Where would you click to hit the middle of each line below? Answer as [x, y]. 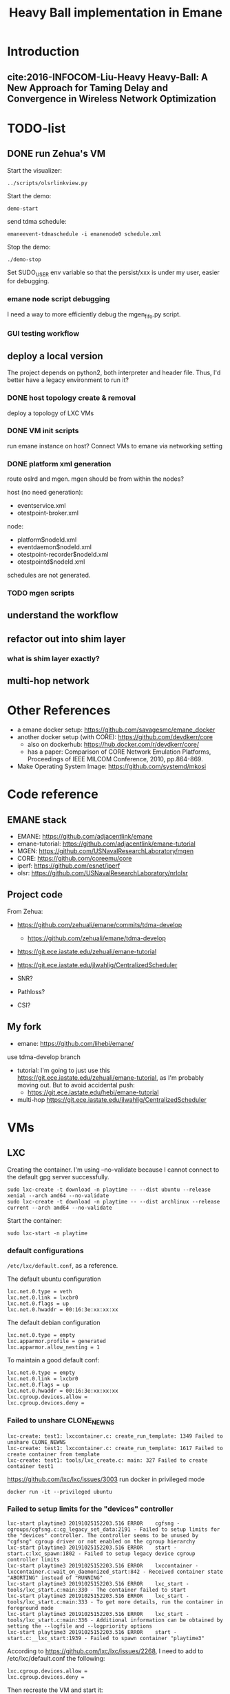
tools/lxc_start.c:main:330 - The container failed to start [97, 1590]
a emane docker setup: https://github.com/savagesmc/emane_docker [116, 730]
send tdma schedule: [37, 221]
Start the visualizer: [35, 170]
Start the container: [34, 1220]
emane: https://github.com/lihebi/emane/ [75, 1043]
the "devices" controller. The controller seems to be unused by [103, 1535]
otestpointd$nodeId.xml [51, 562]
